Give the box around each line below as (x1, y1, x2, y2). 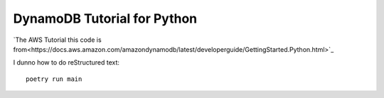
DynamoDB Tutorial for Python (13, 11, 198, 26)
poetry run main (26, 75, 82, 83)
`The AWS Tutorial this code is (13, 36, 102, 44)
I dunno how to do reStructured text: (13, 58, 120, 67)
